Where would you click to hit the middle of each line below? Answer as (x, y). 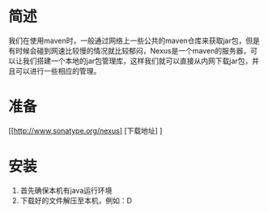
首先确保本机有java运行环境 (66, 190)
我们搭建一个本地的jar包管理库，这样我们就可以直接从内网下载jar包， (137, 61)
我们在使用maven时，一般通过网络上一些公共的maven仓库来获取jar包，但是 (134, 40)
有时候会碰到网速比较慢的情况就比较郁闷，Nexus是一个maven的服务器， (130, 50)
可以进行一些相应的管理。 (58, 70)
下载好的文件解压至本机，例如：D (76, 200)
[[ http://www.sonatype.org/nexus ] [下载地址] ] (85, 130)
